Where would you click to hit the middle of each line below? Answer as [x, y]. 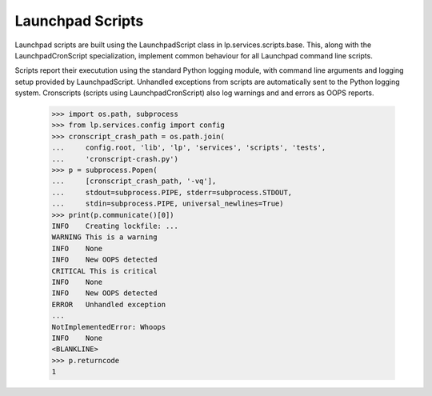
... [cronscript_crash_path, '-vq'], [134, 181]
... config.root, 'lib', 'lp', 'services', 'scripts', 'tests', [189, 148]
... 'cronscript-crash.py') [115, 159]
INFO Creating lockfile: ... [115, 226]
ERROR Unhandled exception [109, 304]
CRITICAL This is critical [104, 271]
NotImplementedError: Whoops [109, 327]
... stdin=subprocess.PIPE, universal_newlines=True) [168, 204]
